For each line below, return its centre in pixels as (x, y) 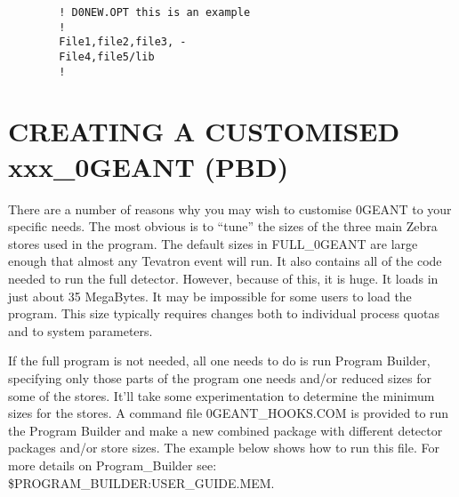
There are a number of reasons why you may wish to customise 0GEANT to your (230, 208)
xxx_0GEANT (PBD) (149, 166)
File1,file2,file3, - (123, 42)
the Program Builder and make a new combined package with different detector (225, 430)
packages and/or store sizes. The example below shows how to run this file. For (224, 448)
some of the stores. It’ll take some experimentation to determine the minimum (221, 395)
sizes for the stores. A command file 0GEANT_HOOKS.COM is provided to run (229, 413)
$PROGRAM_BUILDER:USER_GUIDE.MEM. (141, 482)
